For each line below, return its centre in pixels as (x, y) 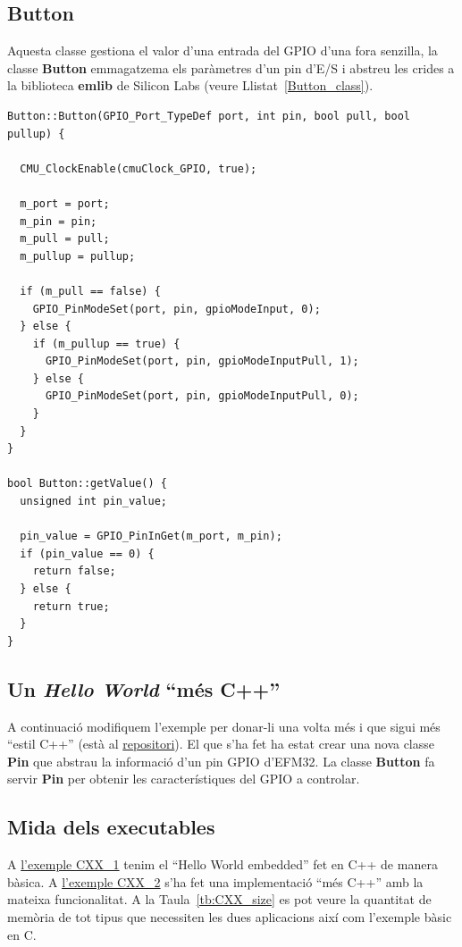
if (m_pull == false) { (90, 291)
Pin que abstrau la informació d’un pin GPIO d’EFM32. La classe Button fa (221, 761)
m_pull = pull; (65, 239)
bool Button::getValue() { (87, 484)
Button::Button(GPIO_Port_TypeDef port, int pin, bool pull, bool (209, 116)
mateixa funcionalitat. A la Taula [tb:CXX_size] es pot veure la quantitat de (219, 899)
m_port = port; (65, 203)
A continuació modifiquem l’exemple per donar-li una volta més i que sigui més (224, 726)
